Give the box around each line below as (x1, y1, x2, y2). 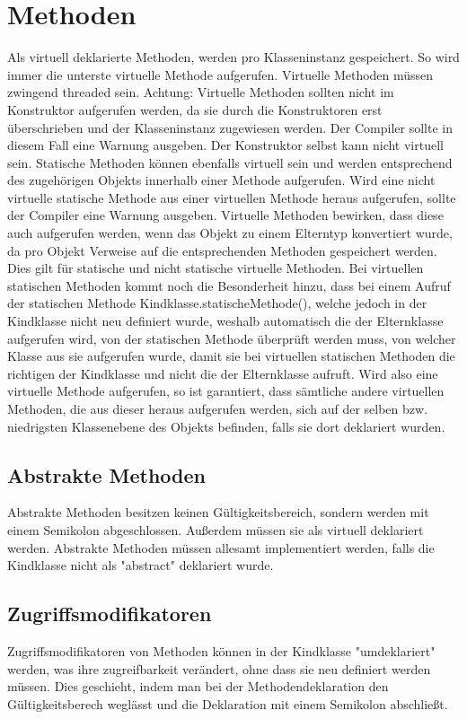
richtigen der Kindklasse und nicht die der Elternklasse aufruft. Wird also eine (7, 364, 438, 382)
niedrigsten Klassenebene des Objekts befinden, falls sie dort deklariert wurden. (7, 416, 445, 435)
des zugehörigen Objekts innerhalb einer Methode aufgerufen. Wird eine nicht (7, 171, 436, 189)
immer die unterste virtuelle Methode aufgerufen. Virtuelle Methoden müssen (7, 65, 434, 83)
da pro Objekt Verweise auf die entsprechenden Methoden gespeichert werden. (7, 241, 437, 259)
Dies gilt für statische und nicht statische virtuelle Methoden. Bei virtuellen (7, 259, 424, 277)
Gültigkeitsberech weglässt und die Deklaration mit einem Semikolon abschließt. (7, 694, 448, 713)
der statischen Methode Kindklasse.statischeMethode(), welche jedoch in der (7, 294, 427, 312)
